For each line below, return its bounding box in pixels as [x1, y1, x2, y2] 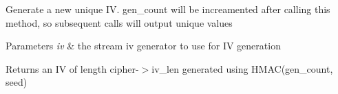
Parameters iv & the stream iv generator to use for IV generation [6, 38, 281, 53]
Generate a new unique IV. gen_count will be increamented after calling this [6, 2, 330, 16]
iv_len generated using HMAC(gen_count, [151, 61, 333, 75]
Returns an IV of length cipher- [6, 61, 139, 75]
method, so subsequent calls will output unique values [6, 15, 233, 30]
